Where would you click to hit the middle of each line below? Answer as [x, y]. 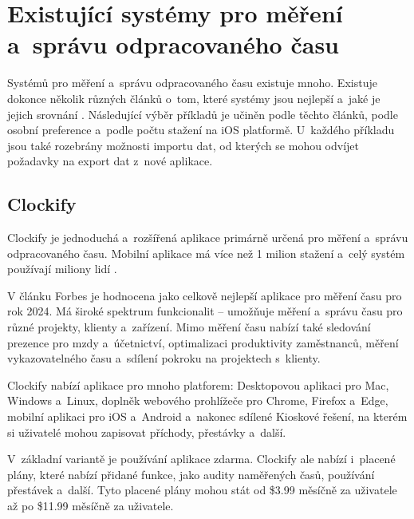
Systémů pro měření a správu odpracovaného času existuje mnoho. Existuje [192, 83]
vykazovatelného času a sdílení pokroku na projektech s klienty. [164, 358]
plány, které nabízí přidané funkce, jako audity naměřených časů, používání [191, 474]
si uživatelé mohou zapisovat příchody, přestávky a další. [147, 432]
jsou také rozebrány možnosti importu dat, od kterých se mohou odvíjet [183, 145]
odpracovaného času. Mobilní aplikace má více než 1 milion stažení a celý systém [206, 253]
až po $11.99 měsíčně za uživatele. [91, 505]
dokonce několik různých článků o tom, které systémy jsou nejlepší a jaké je [194, 98]
